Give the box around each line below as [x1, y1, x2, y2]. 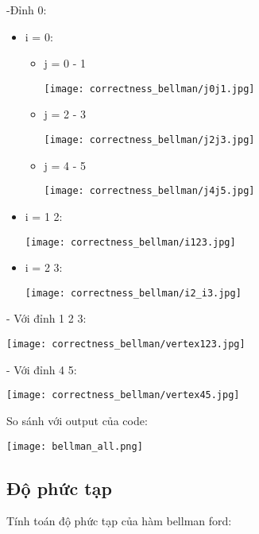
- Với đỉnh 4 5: [6, 361, 77, 377]
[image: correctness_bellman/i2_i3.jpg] [25, 287, 242, 299]
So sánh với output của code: [6, 412, 148, 428]
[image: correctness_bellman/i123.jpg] [25, 236, 236, 248]
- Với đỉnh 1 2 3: [6, 310, 87, 327]
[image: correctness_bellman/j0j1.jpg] [44, 83, 255, 95]
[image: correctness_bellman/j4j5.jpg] [44, 185, 255, 197]
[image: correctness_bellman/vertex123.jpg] [6, 339, 245, 350]
